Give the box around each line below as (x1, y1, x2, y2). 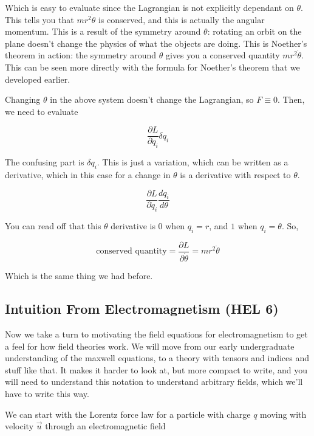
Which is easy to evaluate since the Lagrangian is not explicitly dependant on (5, 1, 294, 13)
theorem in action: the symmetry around (5, 49, 157, 61)
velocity (5, 420, 34, 432)
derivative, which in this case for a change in (5, 168, 171, 181)
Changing (5, 93, 41, 106)
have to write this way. (5, 387, 89, 400)
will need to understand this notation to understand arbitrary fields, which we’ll (5, 375, 303, 388)
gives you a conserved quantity (165, 49, 280, 61)
